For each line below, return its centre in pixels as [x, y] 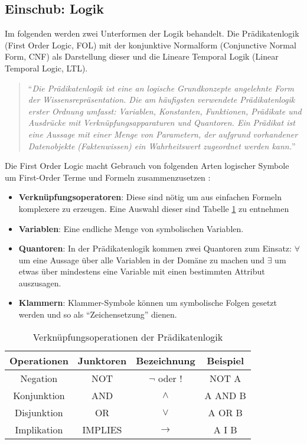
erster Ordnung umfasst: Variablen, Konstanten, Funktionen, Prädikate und [165, 111]
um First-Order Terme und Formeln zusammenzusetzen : [108, 177]
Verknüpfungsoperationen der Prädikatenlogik [128, 337]
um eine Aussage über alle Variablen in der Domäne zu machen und [141, 259]
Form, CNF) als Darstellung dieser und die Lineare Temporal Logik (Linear [142, 56]
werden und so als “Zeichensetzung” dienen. [98, 314]
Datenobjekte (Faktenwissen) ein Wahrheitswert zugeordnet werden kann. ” [162, 146]
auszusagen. [40, 283]
